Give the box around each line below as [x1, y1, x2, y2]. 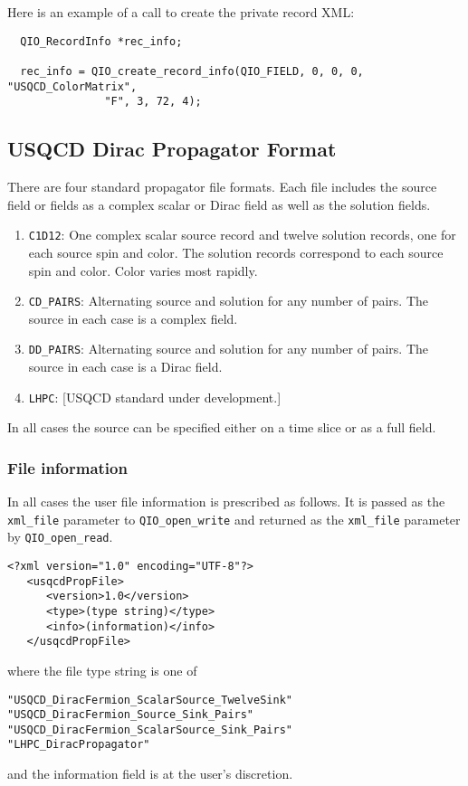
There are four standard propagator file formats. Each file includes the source [7, 177, 437, 196]
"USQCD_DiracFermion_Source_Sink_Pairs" [7, 708, 254, 722]
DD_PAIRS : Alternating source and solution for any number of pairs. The [28, 339, 428, 358]
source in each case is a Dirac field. [28, 357, 223, 376]
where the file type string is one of [7, 660, 197, 679]
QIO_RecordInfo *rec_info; [20, 34, 183, 48]
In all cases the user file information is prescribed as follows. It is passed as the [7, 492, 445, 511]
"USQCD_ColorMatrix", [7, 80, 138, 93]
